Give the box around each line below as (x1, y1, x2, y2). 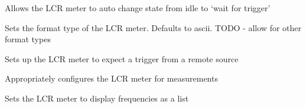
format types (5, 33, 51, 45)
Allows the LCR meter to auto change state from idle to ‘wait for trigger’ (5, 2, 271, 14)
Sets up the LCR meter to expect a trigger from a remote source (5, 52, 239, 65)
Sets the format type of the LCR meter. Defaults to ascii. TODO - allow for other (5, 21, 302, 33)
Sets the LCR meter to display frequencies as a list (5, 92, 189, 104)
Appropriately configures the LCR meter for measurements (5, 72, 218, 85)
